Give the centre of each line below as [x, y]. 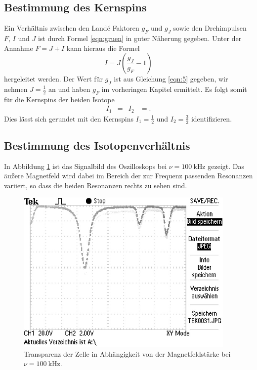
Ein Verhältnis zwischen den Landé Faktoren [72, 28]
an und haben [69, 89]
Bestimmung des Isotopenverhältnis [97, 145]
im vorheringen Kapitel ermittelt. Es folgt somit [174, 89]
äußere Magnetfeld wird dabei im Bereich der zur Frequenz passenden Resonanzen [128, 176]
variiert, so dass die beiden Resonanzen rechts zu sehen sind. [96, 185]
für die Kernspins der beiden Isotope [59, 99]
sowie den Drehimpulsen [210, 28]
